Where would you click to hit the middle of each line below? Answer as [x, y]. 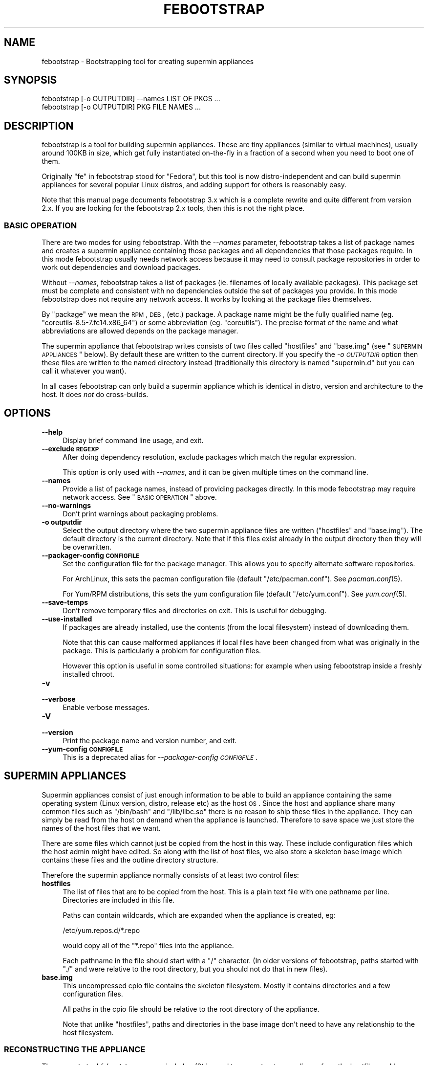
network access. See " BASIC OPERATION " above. [140, 497]
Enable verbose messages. [106, 707]
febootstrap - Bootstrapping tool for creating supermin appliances [148, 61]
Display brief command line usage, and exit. [133, 440]
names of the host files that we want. [101, 828]
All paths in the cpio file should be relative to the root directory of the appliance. [191, 1009]
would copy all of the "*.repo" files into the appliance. [148, 945]
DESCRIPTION [39, 126]
